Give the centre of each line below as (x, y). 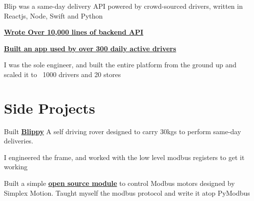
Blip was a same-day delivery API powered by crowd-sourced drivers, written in (123, 6)
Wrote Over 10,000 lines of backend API (74, 32)
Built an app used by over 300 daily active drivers (90, 48)
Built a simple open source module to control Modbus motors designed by (119, 183)
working (16, 167)
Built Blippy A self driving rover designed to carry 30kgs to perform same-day (123, 131)
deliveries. (19, 141)
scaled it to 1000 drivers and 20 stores (63, 74)
